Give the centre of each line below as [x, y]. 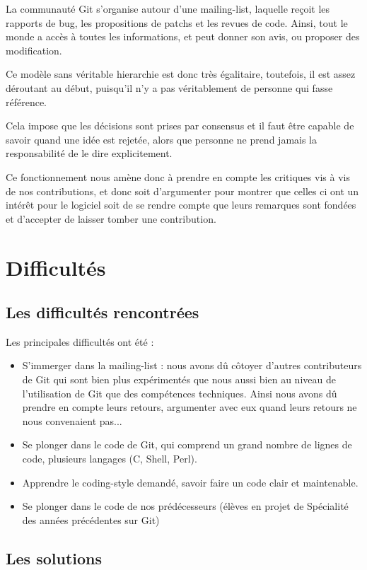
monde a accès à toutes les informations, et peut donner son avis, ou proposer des [183, 36]
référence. [27, 101]
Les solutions [54, 558]
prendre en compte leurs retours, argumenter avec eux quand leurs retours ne [190, 407]
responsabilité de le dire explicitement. [89, 153]
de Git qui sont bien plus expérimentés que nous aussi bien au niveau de [179, 379]
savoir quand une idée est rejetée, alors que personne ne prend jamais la [162, 139]
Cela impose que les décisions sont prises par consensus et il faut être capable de [180, 126]
